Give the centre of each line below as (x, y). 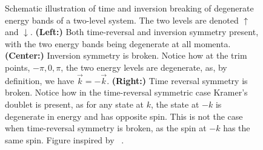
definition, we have (40, 80)
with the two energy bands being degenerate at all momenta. (118, 43)
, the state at (175, 104)
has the (237, 128)
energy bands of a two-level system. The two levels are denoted (122, 20)
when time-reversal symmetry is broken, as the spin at (106, 128)
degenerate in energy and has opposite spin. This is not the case (124, 116)
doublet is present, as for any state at (75, 104)
